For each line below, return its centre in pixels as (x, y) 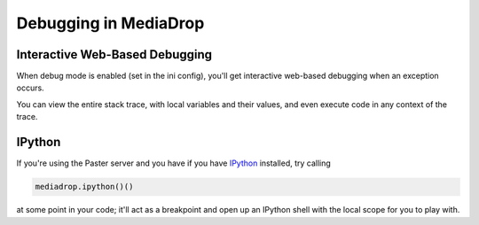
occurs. (30, 88)
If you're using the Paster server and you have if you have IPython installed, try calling (174, 163)
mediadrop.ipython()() (84, 187)
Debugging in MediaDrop (110, 23)
